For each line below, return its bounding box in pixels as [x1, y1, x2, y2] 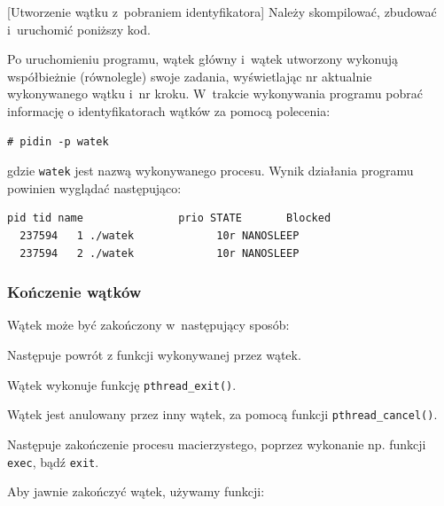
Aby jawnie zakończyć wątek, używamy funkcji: [7, 482, 265, 501]
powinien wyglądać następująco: [7, 178, 182, 197]
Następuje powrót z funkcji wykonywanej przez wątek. [7, 346, 301, 363]
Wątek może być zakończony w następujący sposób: [7, 315, 290, 334]
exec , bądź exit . [7, 452, 99, 471]
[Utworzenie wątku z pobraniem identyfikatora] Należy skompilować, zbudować [7, 3, 437, 20]
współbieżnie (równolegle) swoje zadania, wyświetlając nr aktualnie [7, 66, 372, 85]
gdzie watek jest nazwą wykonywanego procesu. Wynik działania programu [7, 161, 414, 180]
